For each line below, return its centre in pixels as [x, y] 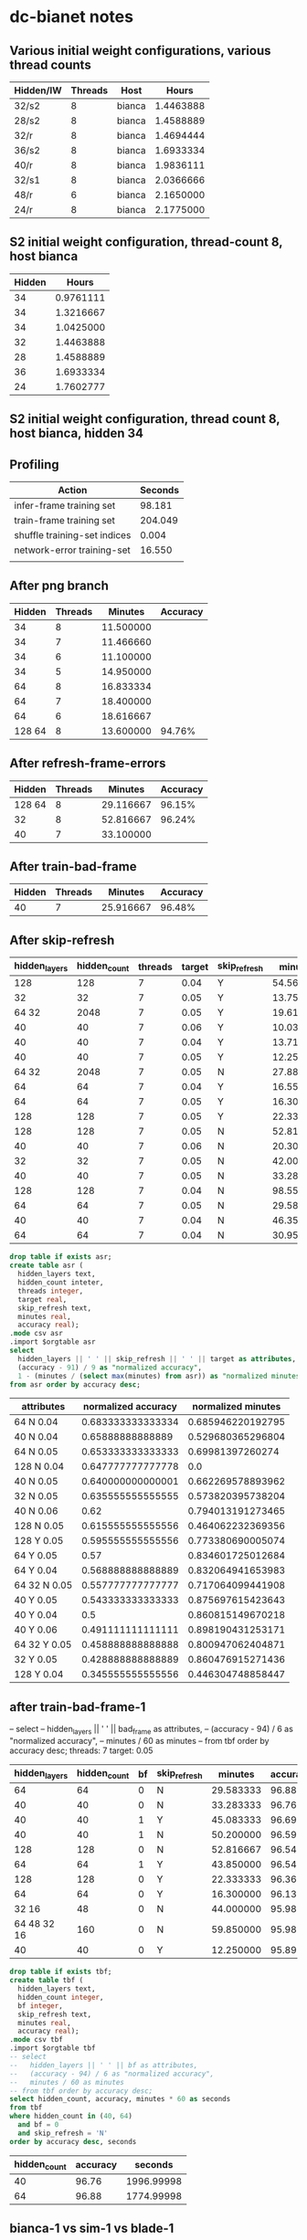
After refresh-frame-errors [88, 763]
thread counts [50, 64]
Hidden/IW [38, 90]
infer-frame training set [65, 506]
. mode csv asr [37, 1334]
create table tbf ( [47, 1981]
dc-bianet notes [72, 17]
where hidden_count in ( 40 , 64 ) [71, 2117]
